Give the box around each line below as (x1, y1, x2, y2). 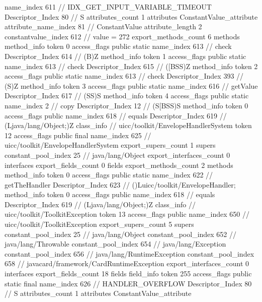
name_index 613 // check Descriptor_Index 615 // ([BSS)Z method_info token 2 (5, 61, 258, 71)
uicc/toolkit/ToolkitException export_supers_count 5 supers (5, 219, 194, 229)
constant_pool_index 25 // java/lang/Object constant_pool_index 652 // (5, 228, 237, 239)
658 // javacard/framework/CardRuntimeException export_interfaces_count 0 (5, 258, 249, 269)
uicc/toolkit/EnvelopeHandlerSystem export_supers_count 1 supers (5, 140, 216, 150)
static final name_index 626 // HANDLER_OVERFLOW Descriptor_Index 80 (5, 278, 252, 288)
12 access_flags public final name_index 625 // (5, 130, 151, 140)
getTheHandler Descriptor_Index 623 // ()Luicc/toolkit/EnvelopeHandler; (5, 179, 236, 190)
